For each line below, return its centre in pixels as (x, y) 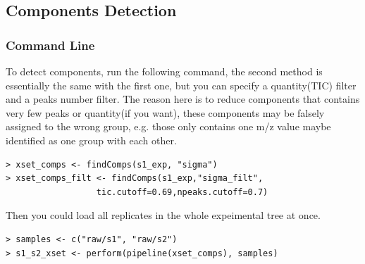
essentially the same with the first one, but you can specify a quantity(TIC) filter (181, 85)
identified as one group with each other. (91, 140)
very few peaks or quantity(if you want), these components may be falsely (165, 112)
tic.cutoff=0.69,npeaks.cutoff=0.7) (182, 192)
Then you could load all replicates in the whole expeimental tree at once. (163, 215)
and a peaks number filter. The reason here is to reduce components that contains (183, 99)
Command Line (50, 45)
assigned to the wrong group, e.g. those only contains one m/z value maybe (168, 126)
